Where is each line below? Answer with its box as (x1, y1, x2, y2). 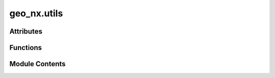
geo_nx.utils (9, 8, 63, 19)
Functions (9, 43, 42, 52)
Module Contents (9, 60, 66, 68)
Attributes (9, 27, 43, 36)
